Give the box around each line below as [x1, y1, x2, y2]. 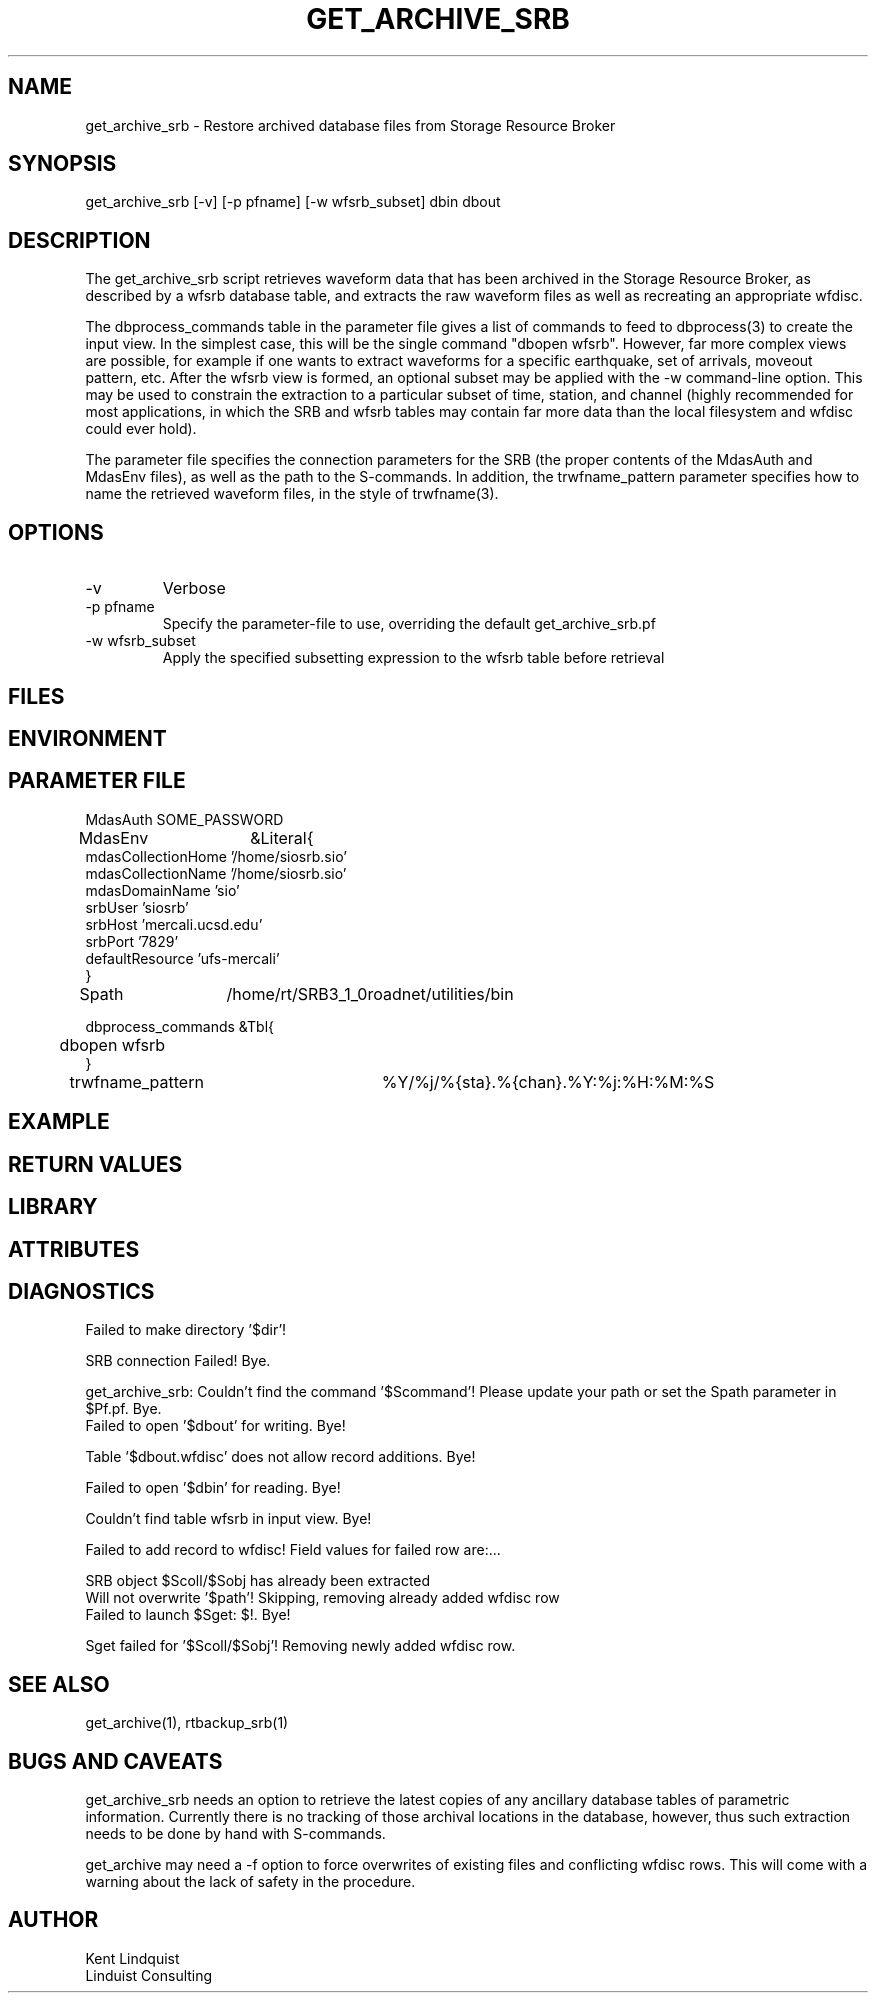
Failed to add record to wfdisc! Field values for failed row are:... [85, 1541, 501, 1559]
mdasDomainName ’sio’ [85, 881, 240, 899]
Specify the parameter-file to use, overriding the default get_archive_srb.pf [162, 615, 656, 633]
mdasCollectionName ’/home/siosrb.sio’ [85, 864, 347, 882]
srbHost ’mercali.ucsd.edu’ [85, 915, 263, 933]
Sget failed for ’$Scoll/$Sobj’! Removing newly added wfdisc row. [85, 1637, 516, 1655]
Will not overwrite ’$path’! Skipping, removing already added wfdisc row [85, 1589, 560, 1607]
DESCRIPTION [8, 227, 151, 253]
